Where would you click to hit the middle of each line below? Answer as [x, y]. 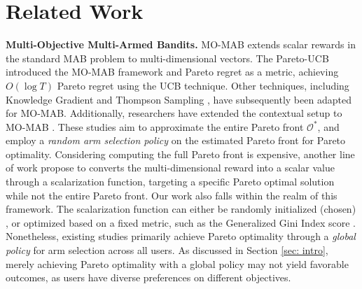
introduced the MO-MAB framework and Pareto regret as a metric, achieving [172, 72]
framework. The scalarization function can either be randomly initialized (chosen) [181, 209]
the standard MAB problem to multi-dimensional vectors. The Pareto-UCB [167, 58]
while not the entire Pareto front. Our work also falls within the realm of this [172, 195]
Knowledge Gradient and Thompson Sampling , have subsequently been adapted [179, 99]
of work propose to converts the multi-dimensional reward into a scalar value [170, 168]
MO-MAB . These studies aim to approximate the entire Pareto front [155, 126]
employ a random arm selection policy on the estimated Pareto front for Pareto [176, 140]
